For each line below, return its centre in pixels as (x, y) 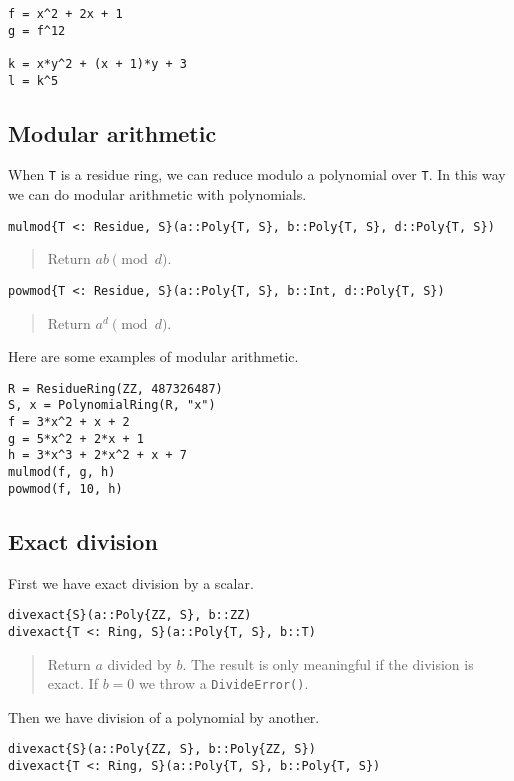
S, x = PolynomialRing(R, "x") (112, 405)
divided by (139, 663)
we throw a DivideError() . (223, 683)
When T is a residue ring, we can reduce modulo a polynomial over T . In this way (257, 174)
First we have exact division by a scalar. (131, 582)
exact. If (72, 683)
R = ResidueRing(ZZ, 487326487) (115, 388)
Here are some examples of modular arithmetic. (153, 356)
